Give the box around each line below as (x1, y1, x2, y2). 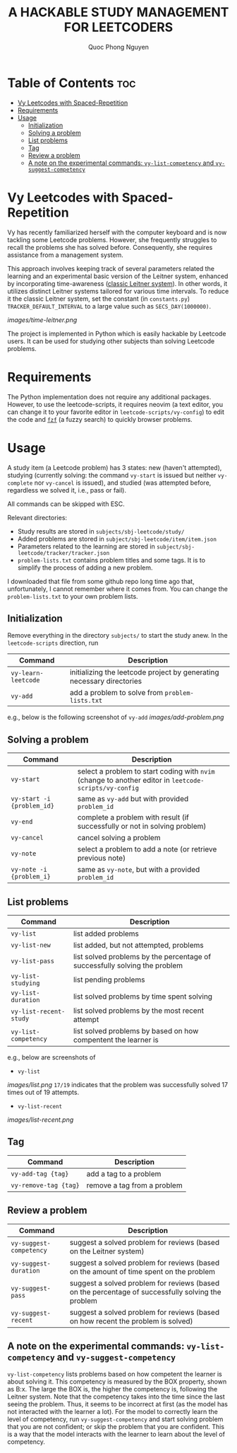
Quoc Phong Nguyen (87, 42, 150, 51)
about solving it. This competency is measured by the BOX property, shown (7, 1377, 227, 1386)
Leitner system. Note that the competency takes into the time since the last (7, 1392, 226, 1401)
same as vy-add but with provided (77, 794, 189, 804)
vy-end (11, 818, 33, 826)
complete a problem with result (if (77, 812, 189, 822)
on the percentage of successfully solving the (69, 1287, 221, 1297)
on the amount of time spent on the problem (69, 1266, 216, 1276)
